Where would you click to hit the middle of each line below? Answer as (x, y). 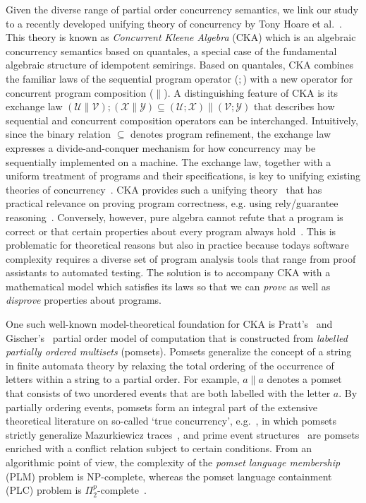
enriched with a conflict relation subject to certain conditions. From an (159, 448)
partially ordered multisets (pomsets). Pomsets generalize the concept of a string (179, 351)
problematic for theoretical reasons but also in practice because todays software (177, 245)
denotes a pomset (304, 379)
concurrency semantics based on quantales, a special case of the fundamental (171, 51)
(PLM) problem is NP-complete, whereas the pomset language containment (169, 476)
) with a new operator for (298, 78)
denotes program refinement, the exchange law (231, 134)
